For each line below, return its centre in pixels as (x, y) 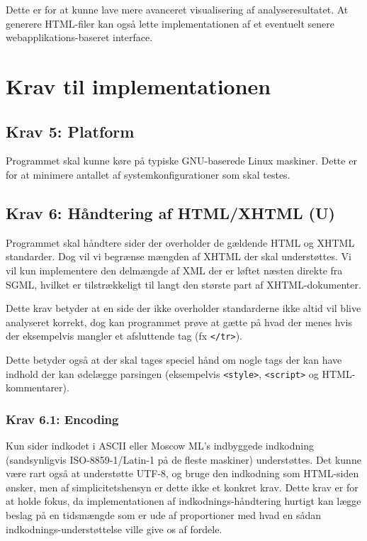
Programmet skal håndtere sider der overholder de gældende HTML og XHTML (180, 242)
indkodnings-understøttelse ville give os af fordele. (114, 529)
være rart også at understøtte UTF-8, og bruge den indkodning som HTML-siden (182, 473)
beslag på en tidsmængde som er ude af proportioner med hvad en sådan (163, 515)
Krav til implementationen (139, 85)
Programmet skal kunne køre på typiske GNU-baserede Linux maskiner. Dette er (181, 161)
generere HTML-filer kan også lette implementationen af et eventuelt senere (170, 23)
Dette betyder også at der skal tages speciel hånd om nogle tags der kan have (174, 359)
